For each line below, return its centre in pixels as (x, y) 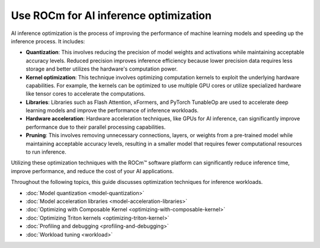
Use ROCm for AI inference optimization (111, 15)
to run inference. (46, 152)
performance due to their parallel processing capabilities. (96, 127)
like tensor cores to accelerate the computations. (86, 94)
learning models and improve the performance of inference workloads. (112, 110)
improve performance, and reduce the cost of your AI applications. (92, 171)
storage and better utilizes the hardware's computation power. (102, 69)
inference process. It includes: (48, 41)
